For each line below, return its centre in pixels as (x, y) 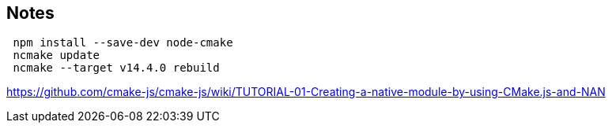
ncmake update (57, 55)
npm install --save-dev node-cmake (123, 43)
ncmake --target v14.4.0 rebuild (116, 68)
